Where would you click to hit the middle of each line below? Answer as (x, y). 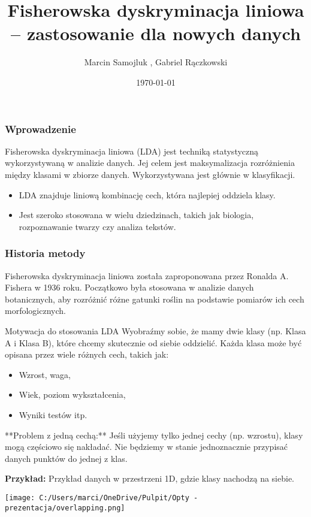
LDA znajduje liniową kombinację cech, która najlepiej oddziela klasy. (147, 194)
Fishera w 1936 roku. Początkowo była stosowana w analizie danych (129, 287)
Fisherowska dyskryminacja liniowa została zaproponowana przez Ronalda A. (147, 275)
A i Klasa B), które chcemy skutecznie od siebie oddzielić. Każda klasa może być (153, 342)
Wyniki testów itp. (53, 414)
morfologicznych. (35, 311)
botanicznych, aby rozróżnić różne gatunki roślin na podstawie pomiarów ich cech (155, 299)
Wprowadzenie (40, 129)
